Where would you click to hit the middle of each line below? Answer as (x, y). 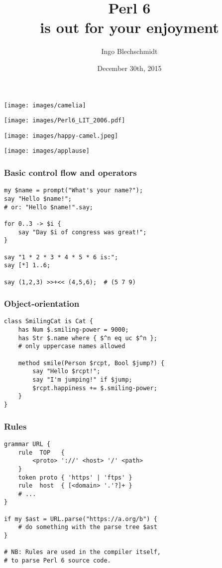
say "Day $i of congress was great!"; (82, 232)
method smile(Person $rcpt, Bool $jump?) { (91, 363)
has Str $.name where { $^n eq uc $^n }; (88, 338)
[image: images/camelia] (45, 105)
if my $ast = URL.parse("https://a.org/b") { (81, 519)
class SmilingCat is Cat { (49, 321)
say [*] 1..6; (27, 266)
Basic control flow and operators (70, 173)
